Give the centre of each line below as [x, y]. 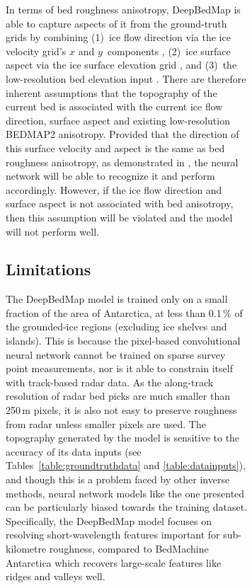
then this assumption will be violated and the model [119, 217]
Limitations [48, 269]
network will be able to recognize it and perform [110, 176]
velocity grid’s [36, 51]
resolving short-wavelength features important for [113, 535]
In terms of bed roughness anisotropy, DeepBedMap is [123, 9]
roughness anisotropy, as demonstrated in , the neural [122, 162]
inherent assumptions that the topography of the [111, 92]
